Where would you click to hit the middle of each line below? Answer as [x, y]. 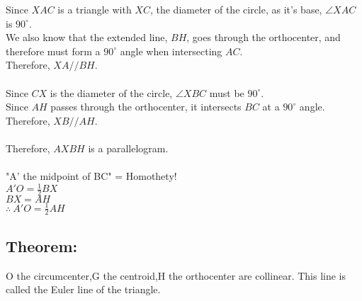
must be [227, 92]
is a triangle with [95, 9]
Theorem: [42, 245]
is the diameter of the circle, [111, 92]
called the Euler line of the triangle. [83, 289]
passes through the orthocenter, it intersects [146, 107]
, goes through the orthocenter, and [264, 37]
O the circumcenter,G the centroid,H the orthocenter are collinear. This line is [176, 275]
